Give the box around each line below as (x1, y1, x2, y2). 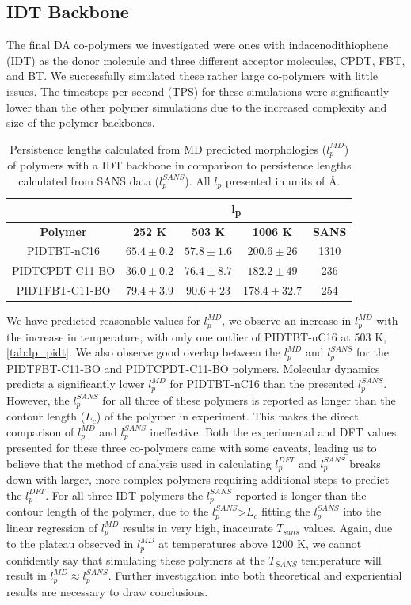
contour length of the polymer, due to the (6, 503, 209, 519)
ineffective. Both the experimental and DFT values (150, 423, 397, 439)
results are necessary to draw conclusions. (6, 583, 208, 599)
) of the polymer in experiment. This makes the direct (96, 408, 359, 424)
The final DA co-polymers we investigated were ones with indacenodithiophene (6, 36, 389, 53)
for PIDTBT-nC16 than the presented (169, 375, 355, 392)
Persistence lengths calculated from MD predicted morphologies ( (10, 140, 327, 157)
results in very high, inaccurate (122, 519, 273, 535)
